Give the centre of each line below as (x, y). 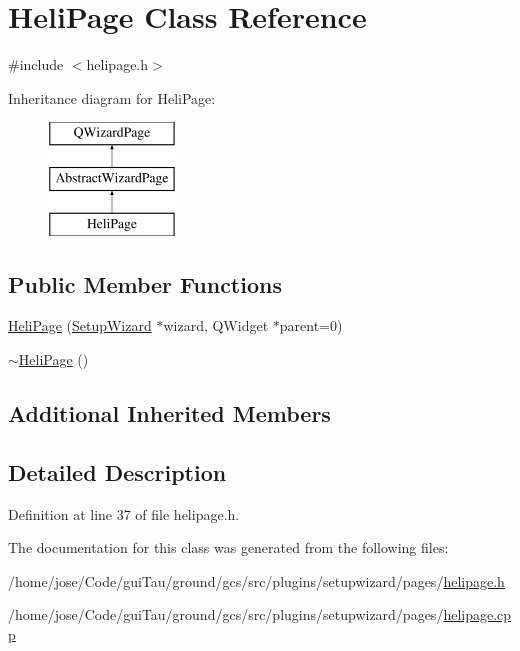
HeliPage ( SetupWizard (80, 325)
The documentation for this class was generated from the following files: (228, 547)
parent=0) (311, 325)
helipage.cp (477, 614)
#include (36, 64)
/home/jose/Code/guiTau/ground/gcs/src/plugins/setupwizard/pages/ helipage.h (256, 580)
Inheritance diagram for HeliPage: (112, 97)
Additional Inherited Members (169, 413)
